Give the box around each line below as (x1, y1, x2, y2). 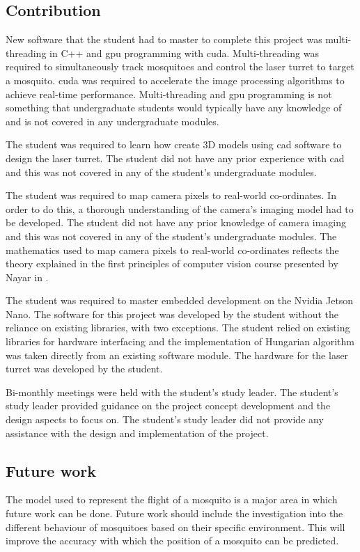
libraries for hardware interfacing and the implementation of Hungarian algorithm (6, 334, 354, 349)
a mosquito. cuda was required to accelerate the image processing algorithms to (6, 72, 345, 87)
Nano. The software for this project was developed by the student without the (6, 306, 338, 321)
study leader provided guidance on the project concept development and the (6, 398, 331, 413)
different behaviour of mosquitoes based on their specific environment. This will (6, 519, 345, 534)
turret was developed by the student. (6, 361, 163, 376)
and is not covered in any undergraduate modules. (6, 113, 219, 128)
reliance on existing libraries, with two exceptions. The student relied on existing (6, 320, 350, 335)
